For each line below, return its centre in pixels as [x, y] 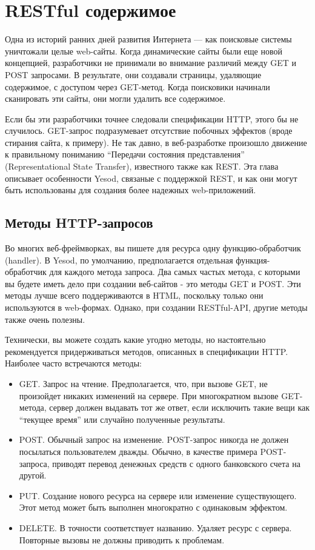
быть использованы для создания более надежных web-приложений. [131, 190]
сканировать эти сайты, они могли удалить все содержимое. [115, 98]
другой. [33, 475]
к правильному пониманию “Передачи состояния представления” [125, 154]
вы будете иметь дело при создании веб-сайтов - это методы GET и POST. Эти [153, 283]
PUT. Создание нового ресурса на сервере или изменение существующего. [158, 495]
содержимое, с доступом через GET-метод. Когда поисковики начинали [138, 86]
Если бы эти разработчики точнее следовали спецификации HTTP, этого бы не [152, 118]
